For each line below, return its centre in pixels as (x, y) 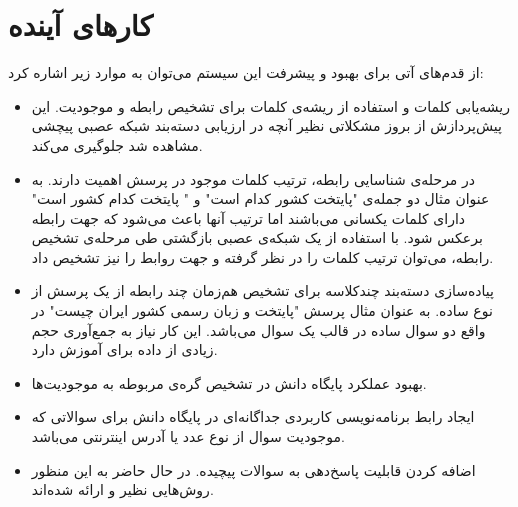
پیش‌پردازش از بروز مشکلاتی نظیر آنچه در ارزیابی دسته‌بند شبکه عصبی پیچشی (266, 125)
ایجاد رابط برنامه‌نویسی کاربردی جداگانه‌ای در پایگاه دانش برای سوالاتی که (253, 416)
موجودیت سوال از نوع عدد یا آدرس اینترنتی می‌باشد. (188, 436)
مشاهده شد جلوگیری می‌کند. (117, 144)
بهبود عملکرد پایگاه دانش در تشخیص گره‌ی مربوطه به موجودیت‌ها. (229, 382)
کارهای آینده (80, 24)
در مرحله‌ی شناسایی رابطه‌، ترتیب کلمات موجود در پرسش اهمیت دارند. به (253, 178)
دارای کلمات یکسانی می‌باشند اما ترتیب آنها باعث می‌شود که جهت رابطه (248, 217)
